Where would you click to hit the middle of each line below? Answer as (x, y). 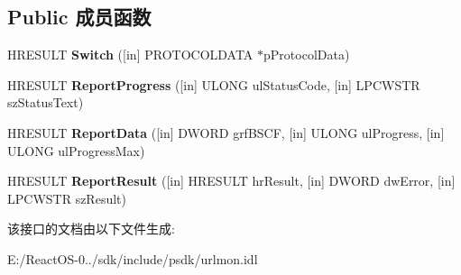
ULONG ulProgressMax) (76, 150)
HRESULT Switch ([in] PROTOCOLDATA (130, 55)
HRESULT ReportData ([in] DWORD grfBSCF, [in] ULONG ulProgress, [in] (226, 132)
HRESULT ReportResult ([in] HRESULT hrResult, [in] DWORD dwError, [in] (231, 181)
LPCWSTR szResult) (67, 198)
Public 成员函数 (79, 17)
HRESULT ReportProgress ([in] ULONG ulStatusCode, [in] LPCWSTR (214, 84)
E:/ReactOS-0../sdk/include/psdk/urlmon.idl (133, 258)
